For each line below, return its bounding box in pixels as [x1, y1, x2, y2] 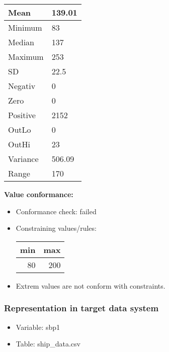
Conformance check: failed [16, 206, 97, 216]
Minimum [8, 22, 42, 33]
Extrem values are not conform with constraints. [16, 280, 165, 291]
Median [8, 36, 35, 48]
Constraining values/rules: [16, 223, 97, 233]
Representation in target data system [4, 302, 159, 314]
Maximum [8, 51, 44, 62]
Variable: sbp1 [16, 321, 60, 332]
